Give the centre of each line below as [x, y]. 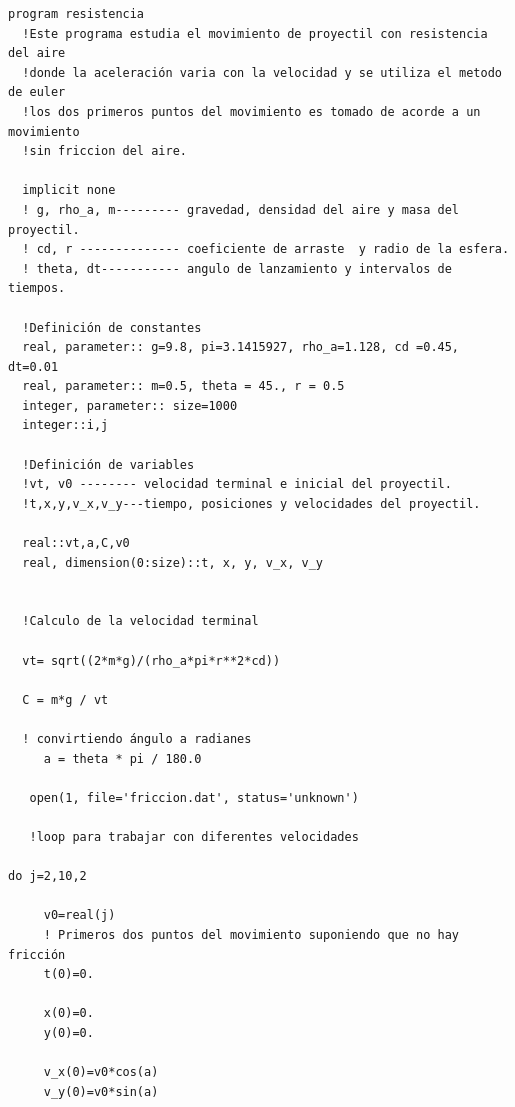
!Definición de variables [108, 464]
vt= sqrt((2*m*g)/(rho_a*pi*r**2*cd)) [151, 660]
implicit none [69, 190]
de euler [37, 92]
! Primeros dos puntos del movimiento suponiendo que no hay [251, 934]
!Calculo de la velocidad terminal [140, 621]
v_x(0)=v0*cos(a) [101, 1072]
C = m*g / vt [65, 699]
